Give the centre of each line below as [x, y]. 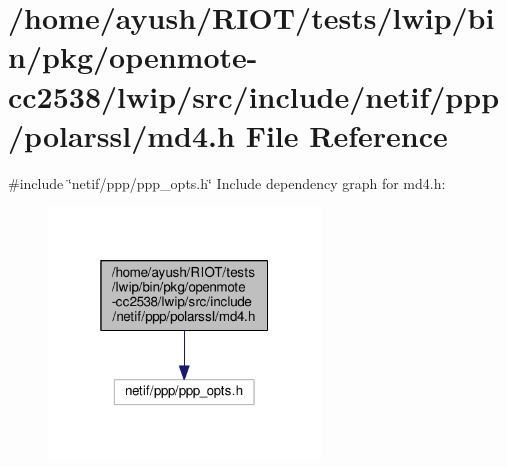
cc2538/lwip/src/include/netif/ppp [254, 95]
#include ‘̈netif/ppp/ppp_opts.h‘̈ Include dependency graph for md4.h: [227, 182]
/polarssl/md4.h [121, 134]
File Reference [346, 134]
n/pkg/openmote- [133, 56]
